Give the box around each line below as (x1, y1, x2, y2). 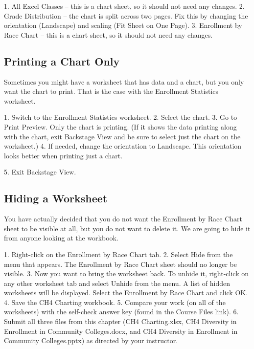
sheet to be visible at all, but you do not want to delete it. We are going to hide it (4, 223, 251, 233)
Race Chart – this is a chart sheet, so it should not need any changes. (4, 29, 213, 40)
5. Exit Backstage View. (4, 167, 76, 177)
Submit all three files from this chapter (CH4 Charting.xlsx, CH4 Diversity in (4, 316, 237, 327)
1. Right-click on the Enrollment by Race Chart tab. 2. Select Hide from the (4, 249, 233, 259)
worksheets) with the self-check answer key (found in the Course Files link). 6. (4, 306, 239, 317)
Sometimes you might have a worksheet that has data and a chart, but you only (4, 76, 244, 87)
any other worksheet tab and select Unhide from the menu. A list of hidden (4, 278, 230, 288)
